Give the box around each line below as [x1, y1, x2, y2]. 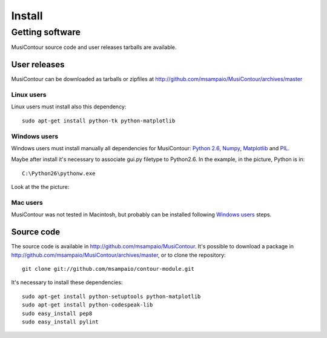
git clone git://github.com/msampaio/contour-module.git [22, 265, 195, 272]
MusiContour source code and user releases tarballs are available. [11, 44, 177, 51]
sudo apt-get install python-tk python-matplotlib [22, 117, 176, 124]
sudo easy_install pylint [22, 318, 99, 325]
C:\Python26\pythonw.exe [22, 170, 96, 177]
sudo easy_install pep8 [22, 310, 93, 317]
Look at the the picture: [11, 184, 70, 191]
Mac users [11, 198, 44, 207]
